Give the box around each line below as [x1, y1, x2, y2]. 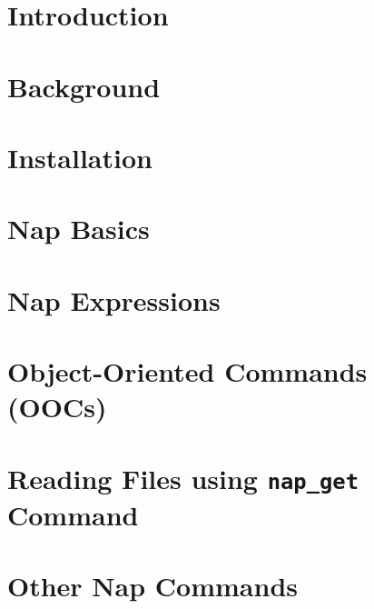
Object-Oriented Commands [7, 353, 368, 390]
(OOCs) [7, 388, 107, 425]
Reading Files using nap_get [7, 459, 359, 496]
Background [7, 67, 161, 105]
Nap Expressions [7, 281, 221, 318]
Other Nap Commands [7, 567, 298, 604]
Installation [7, 138, 153, 175]
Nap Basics [7, 210, 150, 247]
